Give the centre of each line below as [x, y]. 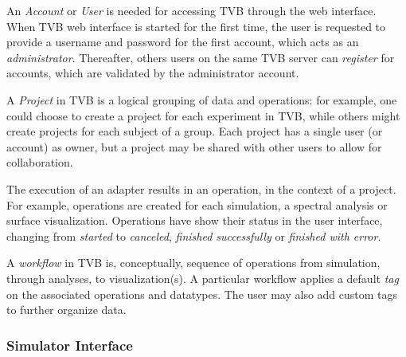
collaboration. [40, 162]
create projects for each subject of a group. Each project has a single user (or [195, 131]
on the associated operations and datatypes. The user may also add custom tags [202, 294]
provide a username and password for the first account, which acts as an [183, 42]
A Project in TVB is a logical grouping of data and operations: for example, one [202, 99]
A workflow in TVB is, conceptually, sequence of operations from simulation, [193, 263]
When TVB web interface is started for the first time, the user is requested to [196, 26]
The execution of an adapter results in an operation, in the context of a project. [201, 188]
